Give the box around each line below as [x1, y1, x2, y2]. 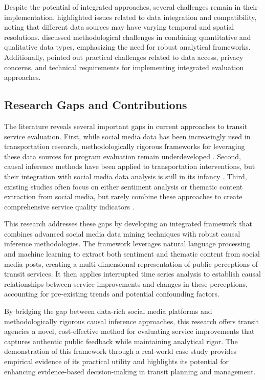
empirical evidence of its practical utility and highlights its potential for [4, 356, 229, 367]
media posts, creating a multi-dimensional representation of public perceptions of [4, 258, 258, 269]
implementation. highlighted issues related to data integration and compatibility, [4, 11, 257, 22]
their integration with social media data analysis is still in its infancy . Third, [4, 171, 247, 181]
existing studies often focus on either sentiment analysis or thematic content [4, 181, 243, 192]
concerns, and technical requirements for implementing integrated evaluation [4, 61, 244, 72]
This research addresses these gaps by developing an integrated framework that [4, 218, 252, 229]
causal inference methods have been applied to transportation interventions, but [4, 161, 255, 172]
